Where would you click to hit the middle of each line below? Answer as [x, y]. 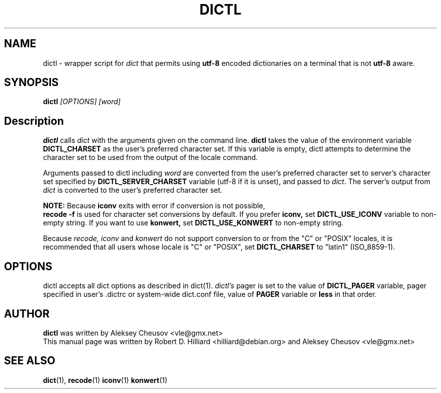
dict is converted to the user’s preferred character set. [133, 190]
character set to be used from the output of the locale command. [151, 158]
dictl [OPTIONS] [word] [82, 102]
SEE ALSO [30, 361]
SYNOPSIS [31, 83]
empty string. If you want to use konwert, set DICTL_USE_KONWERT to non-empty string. [193, 223]
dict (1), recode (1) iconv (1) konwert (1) [105, 380]
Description [34, 121]
